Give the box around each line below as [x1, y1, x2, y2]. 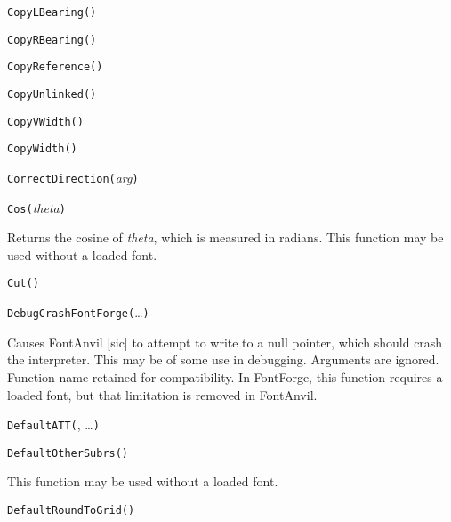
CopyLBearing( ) [7, 6, 97, 19]
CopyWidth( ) [7, 143, 77, 156]
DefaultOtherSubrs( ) [7, 446, 129, 460]
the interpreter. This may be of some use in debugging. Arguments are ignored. [7, 350, 439, 369]
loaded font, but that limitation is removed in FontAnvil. [7, 385, 318, 404]
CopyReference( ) [7, 61, 103, 74]
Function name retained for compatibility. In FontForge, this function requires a [7, 367, 443, 386]
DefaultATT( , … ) [7, 415, 100, 434]
